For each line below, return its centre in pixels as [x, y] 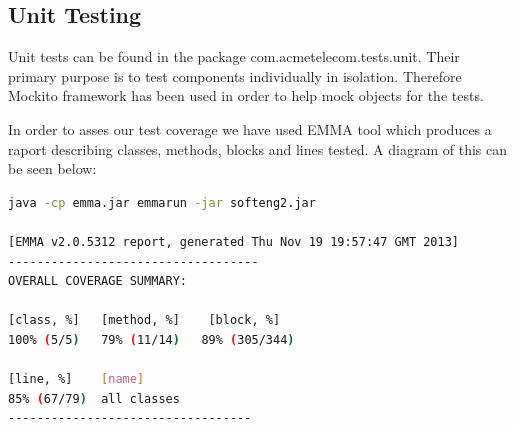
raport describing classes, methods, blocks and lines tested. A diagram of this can [257, 148]
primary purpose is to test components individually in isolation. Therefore [235, 75]
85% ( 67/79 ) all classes [94, 398]
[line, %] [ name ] [76, 379]
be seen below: [52, 168]
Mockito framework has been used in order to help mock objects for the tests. [246, 95]
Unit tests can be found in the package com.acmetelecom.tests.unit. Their [234, 56]
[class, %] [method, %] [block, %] [144, 320]
